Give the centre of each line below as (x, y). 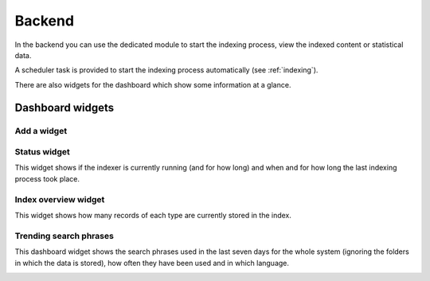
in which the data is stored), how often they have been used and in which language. (152, 263)
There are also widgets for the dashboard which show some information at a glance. (153, 84)
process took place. (47, 178)
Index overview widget (60, 199)
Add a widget (41, 131)
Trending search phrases (64, 236)
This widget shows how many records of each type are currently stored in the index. (153, 215)
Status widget (43, 152)
